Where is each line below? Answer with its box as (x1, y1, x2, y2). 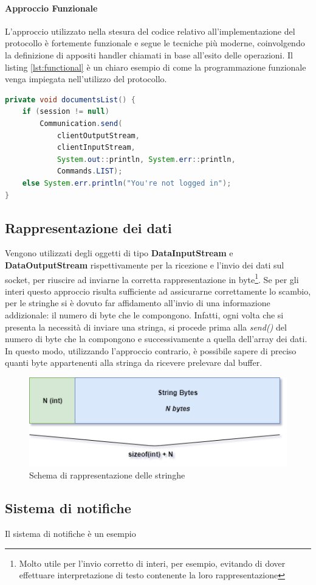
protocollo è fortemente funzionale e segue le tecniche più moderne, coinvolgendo (5, 37, 305, 49)
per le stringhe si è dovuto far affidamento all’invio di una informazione (5, 296, 270, 309)
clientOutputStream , (57, 131, 140, 140)
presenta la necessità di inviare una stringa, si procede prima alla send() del (5, 320, 287, 333)
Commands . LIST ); (57, 167, 123, 176)
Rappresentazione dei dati (5, 218, 172, 237)
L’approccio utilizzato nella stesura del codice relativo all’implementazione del (5, 24, 295, 37)
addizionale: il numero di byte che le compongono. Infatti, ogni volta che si (5, 308, 284, 321)
